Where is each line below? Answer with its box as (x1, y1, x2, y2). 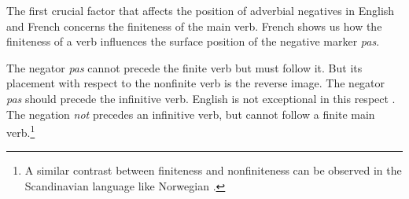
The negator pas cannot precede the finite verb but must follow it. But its (6, 59, 363, 76)
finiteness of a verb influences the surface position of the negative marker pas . (6, 33, 380, 50)
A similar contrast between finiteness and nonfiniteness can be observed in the (24, 162, 402, 179)
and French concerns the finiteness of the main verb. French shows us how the (6, 17, 382, 34)
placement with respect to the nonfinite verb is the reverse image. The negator (6, 75, 385, 91)
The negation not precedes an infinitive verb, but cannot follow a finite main (6, 105, 375, 122)
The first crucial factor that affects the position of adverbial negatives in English (6, 2, 395, 18)
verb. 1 (6, 122, 35, 140)
